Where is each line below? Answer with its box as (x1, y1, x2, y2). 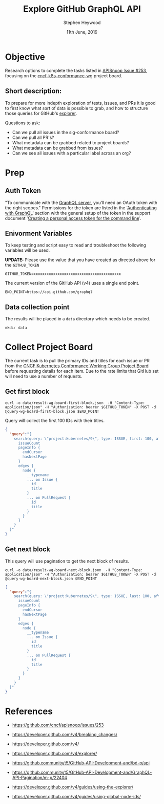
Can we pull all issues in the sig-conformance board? (12, 129, 120, 135)
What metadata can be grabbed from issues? (12, 145, 103, 151)
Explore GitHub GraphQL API (23, 3, 141, 15)
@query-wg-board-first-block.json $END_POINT (5, 409, 99, 414)
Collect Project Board (5, 341, 93, 353)
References (5, 706, 53, 717)
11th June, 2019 (66, 29, 98, 35)
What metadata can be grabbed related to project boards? (12, 139, 129, 145)
